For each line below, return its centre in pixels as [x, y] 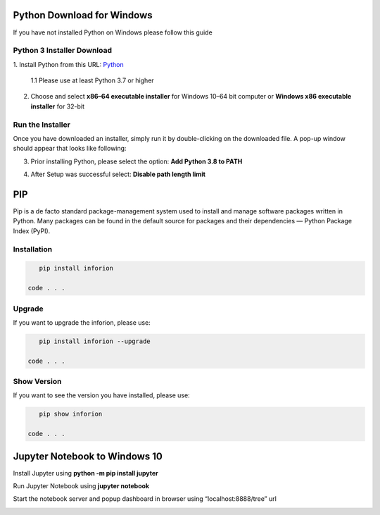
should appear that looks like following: [70, 149]
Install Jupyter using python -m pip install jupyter [85, 473]
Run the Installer [42, 125]
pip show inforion [71, 414]
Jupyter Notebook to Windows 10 [88, 456]
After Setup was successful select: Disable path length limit [118, 174]
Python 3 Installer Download [63, 51]
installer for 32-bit [57, 106]
